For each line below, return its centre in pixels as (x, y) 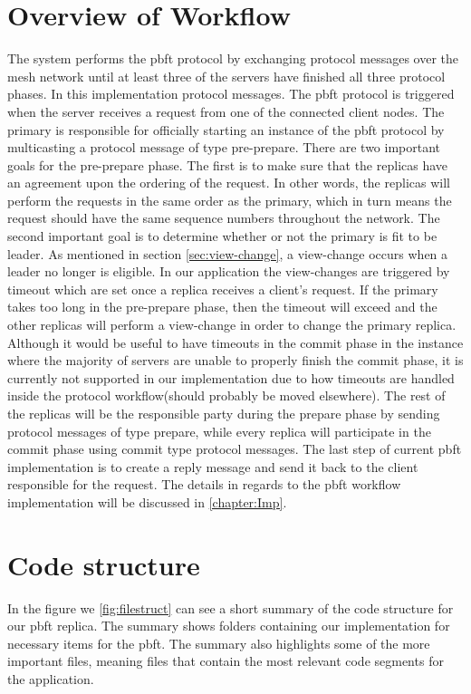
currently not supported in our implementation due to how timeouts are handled (231, 377)
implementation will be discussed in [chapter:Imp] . (147, 501)
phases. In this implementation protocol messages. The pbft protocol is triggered (231, 94)
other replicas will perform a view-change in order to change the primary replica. (232, 325)
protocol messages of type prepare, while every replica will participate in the (219, 431)
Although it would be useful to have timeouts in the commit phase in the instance (235, 342)
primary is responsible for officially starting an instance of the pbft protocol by (226, 129)
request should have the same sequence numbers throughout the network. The (224, 218)
